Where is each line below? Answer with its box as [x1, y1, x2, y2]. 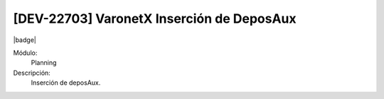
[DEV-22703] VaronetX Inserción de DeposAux [13, 11, 297, 26]
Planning [31, 58, 57, 67]
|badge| [13, 36, 37, 44]
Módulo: [13, 48, 38, 57]
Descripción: [13, 68, 51, 77]
